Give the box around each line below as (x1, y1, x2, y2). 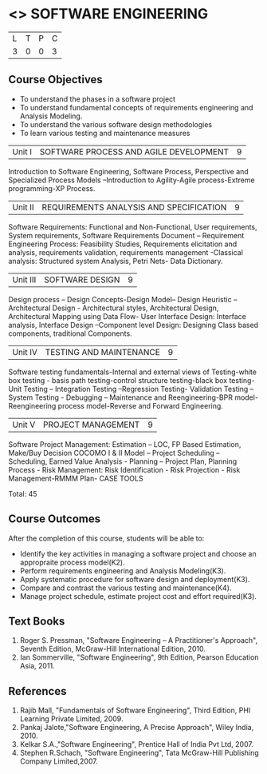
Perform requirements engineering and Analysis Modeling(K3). (19, 565, 226, 576)
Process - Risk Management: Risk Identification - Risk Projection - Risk (8, 465, 241, 474)
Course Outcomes (8, 513, 101, 526)
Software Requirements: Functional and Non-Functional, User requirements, (8, 221, 257, 232)
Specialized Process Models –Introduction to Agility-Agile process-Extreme (8, 175, 255, 185)
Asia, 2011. (19, 661, 55, 671)
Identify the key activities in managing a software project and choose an (19, 549, 257, 558)
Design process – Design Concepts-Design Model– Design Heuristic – (8, 294, 238, 304)
